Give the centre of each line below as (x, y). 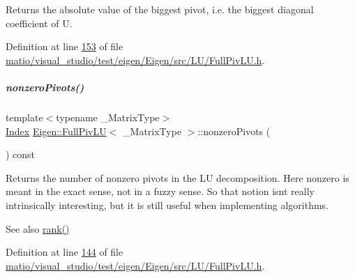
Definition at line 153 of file (65, 46)
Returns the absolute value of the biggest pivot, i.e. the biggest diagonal (160, 9)
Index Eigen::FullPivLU (56, 131)
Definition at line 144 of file (65, 252)
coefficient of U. (39, 23)
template (24, 117)
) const (21, 154)
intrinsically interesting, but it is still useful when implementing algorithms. (167, 204)
